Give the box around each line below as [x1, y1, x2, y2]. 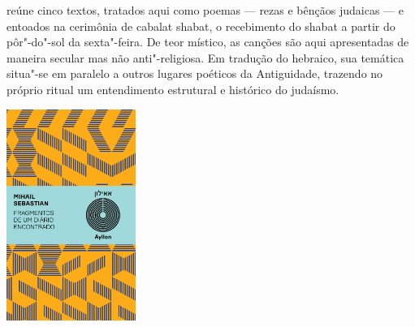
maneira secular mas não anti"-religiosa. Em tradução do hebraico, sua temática [6, 49, 404, 66]
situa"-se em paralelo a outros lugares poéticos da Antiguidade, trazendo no [6, 65, 383, 82]
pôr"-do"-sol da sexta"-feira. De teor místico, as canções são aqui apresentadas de [6, 33, 409, 50]
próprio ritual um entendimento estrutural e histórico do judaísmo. [6, 80, 339, 97]
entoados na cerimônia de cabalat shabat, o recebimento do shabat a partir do [6, 17, 396, 34]
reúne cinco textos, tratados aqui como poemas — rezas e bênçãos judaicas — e [6, 2, 404, 18]
